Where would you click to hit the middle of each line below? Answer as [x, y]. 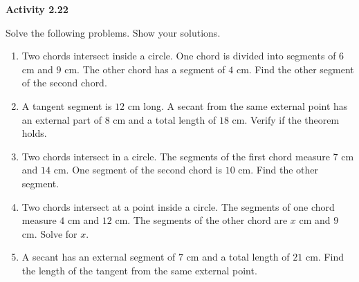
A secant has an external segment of [99, 257]
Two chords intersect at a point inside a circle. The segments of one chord [178, 206]
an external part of [62, 119]
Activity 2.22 [37, 9]
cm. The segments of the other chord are [201, 220]
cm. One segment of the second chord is [138, 170]
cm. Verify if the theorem [286, 119]
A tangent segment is [67, 105]
